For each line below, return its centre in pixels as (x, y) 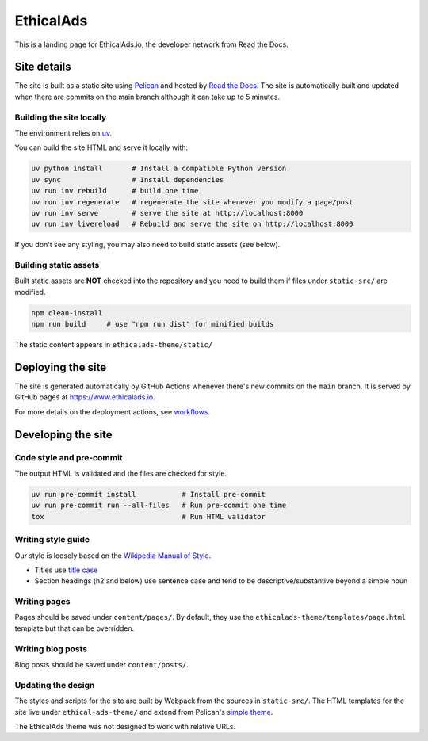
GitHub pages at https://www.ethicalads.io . (85, 397)
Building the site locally (61, 117)
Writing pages (42, 602)
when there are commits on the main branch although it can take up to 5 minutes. (147, 97)
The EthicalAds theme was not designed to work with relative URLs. (125, 726)
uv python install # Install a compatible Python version (159, 169)
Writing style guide (52, 540)
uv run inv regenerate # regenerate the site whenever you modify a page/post (192, 202)
